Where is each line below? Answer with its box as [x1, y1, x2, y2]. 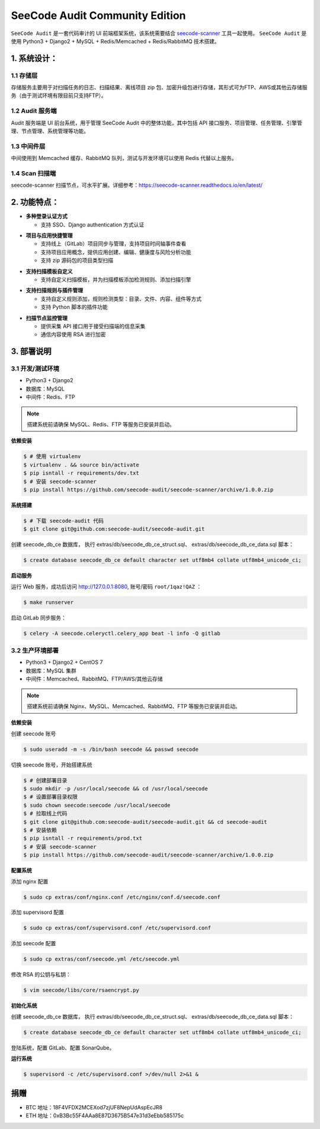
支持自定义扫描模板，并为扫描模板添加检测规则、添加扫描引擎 [40, 276, 191, 283]
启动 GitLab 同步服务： [11, 614, 66, 621]
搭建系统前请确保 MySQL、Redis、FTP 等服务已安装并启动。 [27, 421, 175, 428]
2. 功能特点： [11, 197, 59, 207]
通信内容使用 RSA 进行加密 [40, 331, 106, 338]
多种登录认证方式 [25, 213, 68, 220]
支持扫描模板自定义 [25, 267, 73, 275]
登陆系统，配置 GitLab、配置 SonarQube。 [11, 1044, 115, 1051]
